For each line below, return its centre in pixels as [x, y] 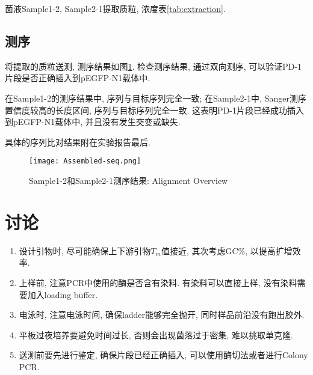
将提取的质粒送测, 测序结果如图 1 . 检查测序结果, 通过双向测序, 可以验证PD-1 [153, 66]
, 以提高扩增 [269, 250]
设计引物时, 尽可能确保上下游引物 [85, 250]
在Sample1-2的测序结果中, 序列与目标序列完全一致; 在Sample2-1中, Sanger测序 [156, 98]
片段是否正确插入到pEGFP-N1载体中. [78, 78]
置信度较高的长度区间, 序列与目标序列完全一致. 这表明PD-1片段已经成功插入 [154, 110]
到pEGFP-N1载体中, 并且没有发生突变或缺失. [93, 122]
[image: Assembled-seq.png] [85, 161]
